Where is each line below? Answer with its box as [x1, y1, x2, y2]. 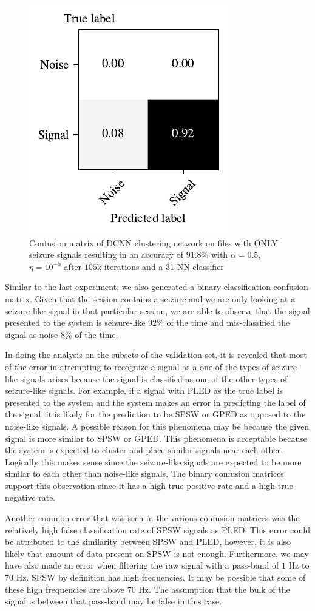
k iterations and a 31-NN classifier [97, 260, 224, 272]
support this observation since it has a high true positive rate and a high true [5, 479, 293, 491]
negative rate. [5, 491, 56, 504]
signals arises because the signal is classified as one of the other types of [20, 372, 288, 385]
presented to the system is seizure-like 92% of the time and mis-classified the [5, 316, 290, 329]
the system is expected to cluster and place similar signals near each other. [5, 444, 283, 456]
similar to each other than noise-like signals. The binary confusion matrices [5, 467, 284, 480]
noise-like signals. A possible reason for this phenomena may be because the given [5, 419, 310, 432]
